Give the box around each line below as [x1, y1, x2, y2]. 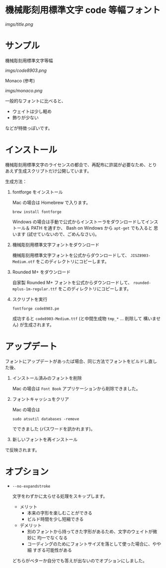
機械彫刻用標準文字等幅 [5, 58, 53, 63]
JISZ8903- [130, 253, 151, 258]
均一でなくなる [37, 534, 68, 541]
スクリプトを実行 [12, 296, 48, 302]
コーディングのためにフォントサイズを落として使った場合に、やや [27, 541, 162, 547]
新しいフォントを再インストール [12, 436, 78, 442]
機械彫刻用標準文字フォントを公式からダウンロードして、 [12, 252, 130, 258]
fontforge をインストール [12, 189, 63, 195]
